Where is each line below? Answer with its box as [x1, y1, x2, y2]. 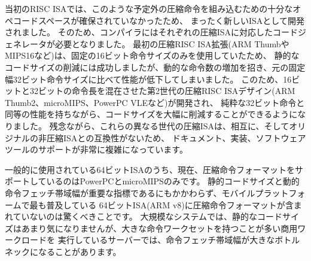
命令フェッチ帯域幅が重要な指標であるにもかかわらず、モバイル [5, 186, 255, 199]
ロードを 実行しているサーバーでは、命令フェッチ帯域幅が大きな [21, 233, 275, 246]
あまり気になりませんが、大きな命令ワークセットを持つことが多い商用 [21, 221, 298, 234]
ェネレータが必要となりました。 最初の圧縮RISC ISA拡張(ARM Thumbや [5, 37, 289, 50]
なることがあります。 [38, 245, 121, 257]
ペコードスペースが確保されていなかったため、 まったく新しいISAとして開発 [5, 14, 304, 26]
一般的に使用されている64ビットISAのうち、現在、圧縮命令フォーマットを [5, 163, 295, 175]
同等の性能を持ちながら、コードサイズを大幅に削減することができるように [5, 108, 298, 120]
